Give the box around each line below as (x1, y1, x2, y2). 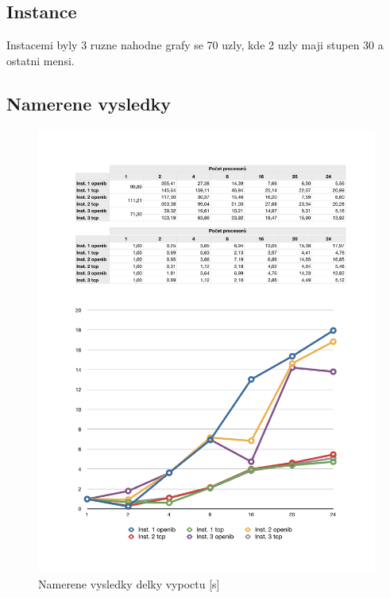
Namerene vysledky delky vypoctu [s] (38, 575, 220, 592)
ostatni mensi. (6, 52, 75, 68)
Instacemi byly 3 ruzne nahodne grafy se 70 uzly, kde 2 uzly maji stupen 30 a (6, 37, 384, 53)
